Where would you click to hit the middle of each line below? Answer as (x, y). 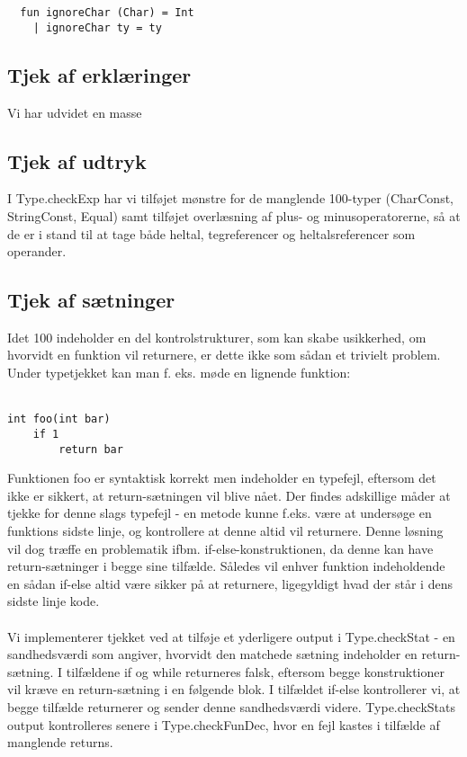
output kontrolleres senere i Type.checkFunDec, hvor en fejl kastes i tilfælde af (224, 724)
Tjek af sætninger (91, 300)
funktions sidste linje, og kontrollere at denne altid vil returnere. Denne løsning (225, 531)
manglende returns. (60, 742)
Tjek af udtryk (77, 160)
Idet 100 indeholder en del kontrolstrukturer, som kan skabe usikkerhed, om (217, 337)
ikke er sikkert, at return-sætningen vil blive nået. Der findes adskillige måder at (229, 495)
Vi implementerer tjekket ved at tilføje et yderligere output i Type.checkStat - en (231, 636)
